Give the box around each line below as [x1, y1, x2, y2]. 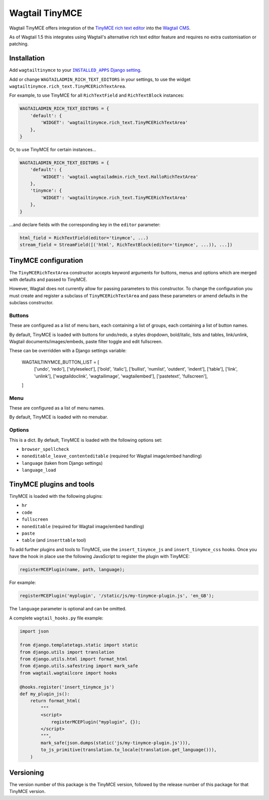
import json [19, 628, 49, 634]
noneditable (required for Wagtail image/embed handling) [21, 523, 144, 529]
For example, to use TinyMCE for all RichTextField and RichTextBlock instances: [9, 92, 184, 98]
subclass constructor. [9, 300, 54, 306]
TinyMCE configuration [9, 256, 83, 265]
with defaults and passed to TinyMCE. [9, 276, 88, 282]
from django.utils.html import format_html [19, 656, 128, 662]
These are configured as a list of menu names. [9, 405, 105, 411]
